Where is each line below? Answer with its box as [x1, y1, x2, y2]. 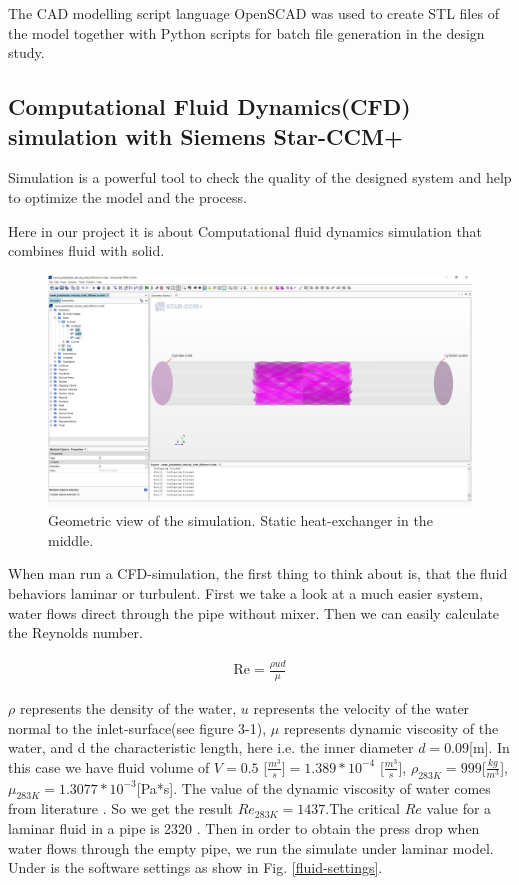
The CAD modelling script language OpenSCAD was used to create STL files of [8, 3, 499, 23]
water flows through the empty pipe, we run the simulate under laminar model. [8, 837, 494, 858]
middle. [48, 529, 94, 550]
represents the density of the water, [19, 697, 237, 718]
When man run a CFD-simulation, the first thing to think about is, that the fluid [8, 563, 508, 584]
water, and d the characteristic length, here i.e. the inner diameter [8, 737, 414, 758]
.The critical [325, 798, 401, 819]
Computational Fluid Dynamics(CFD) [8, 91, 411, 122]
